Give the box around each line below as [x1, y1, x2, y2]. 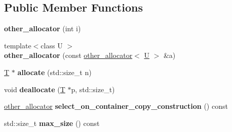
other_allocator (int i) [4, 23, 81, 34]
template [4, 40, 31, 50]
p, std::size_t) [71, 84, 115, 94]
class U [41, 40, 63, 50]
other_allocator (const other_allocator [4, 50, 133, 60]
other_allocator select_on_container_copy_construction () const [4, 101, 228, 111]
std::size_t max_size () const [4, 117, 100, 128]
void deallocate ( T [4, 84, 65, 94]
